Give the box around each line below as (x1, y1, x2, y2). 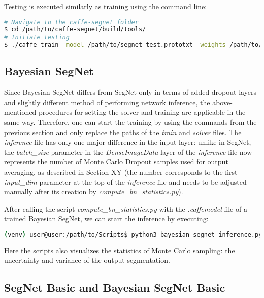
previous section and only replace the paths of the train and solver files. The (4, 126, 242, 137)
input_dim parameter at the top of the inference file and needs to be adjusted (4, 176, 247, 187)
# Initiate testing (4, 34, 70, 41)
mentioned (4, 107, 37, 117)
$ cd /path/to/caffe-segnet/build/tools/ (4, 26, 146, 34)
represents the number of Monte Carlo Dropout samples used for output (4, 156, 228, 167)
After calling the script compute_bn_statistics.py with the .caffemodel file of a (4, 203, 247, 214)
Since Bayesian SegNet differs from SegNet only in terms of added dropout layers (4, 87, 256, 97)
